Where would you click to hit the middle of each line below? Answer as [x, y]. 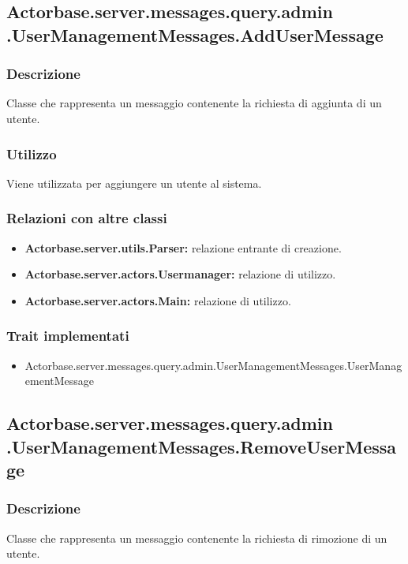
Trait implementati [68, 336]
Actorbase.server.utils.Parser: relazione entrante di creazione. [183, 247]
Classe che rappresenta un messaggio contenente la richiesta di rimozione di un [197, 538]
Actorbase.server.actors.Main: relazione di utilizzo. [158, 300]
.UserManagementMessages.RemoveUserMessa [202, 446]
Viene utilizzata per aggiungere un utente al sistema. [134, 183]
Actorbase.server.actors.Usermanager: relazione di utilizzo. [180, 274]
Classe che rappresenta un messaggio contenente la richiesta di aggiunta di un [194, 103]
